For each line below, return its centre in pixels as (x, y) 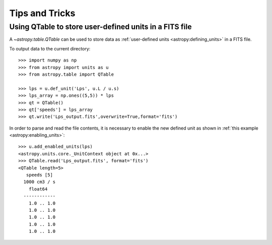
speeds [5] (39, 175)
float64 (38, 189)
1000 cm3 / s (40, 182)
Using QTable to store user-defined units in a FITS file (100, 27)
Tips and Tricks (42, 13)
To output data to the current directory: (50, 48)
